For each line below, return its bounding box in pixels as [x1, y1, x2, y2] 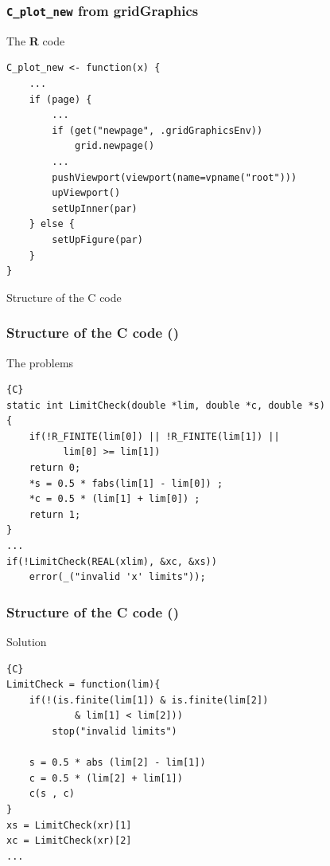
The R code [6, 32, 65, 49]
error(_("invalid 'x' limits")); [29, 571, 206, 583]
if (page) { [29, 93, 92, 105]
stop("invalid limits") [52, 726, 177, 737]
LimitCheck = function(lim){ [6, 679, 161, 691]
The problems [6, 354, 74, 370]
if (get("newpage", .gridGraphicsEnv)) [52, 124, 263, 136]
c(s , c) [29, 788, 75, 800]
